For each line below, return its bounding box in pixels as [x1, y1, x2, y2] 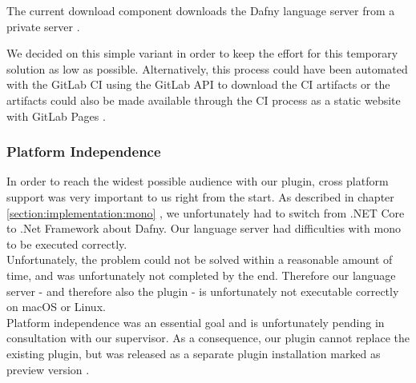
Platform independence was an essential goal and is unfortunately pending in [6, 313, 385, 330]
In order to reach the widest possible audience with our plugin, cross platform [6, 173, 389, 190]
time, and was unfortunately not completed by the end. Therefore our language [6, 266, 396, 283]
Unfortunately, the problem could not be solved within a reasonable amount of [6, 251, 393, 268]
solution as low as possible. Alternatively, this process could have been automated [6, 60, 408, 77]
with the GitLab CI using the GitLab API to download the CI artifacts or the [6, 76, 390, 93]
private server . [6, 18, 80, 34]
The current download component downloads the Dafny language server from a [6, 2, 395, 18]
